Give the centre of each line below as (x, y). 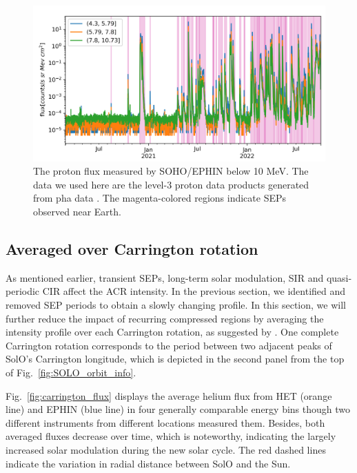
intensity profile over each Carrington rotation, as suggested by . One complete (172, 332)
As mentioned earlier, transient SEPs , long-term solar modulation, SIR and (165, 277)
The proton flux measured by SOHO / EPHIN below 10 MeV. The (171, 171)
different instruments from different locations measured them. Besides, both (165, 422)
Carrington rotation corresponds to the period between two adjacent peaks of (169, 345)
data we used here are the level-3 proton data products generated (171, 184)
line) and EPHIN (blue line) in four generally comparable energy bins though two (178, 409)
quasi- (339, 277)
